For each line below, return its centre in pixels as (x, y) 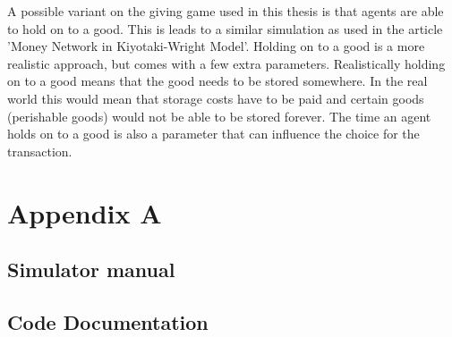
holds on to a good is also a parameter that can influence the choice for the (213, 134)
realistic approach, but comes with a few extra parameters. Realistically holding (226, 63)
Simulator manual (91, 270)
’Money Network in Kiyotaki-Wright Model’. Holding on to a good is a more (216, 46)
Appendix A (85, 212)
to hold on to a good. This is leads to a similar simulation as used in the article (225, 28)
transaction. (40, 151)
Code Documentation (108, 321)
